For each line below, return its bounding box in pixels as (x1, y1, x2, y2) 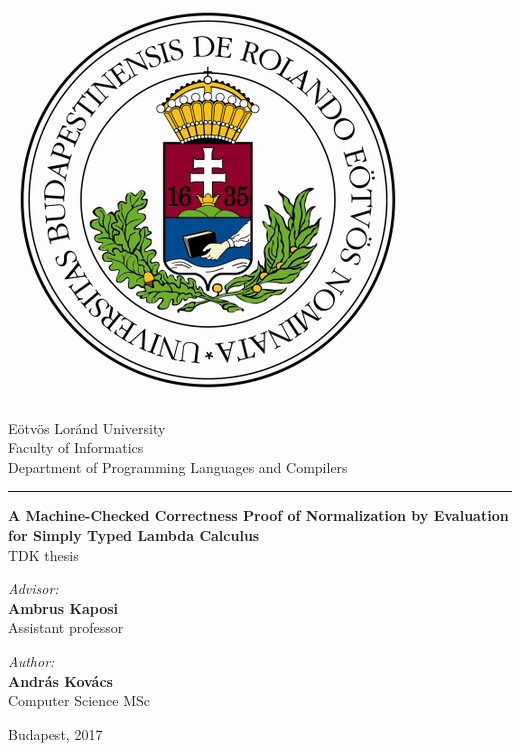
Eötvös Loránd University (8, 417, 166, 438)
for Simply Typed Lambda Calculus (8, 524, 260, 545)
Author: (8, 650, 55, 671)
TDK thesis (8, 544, 79, 565)
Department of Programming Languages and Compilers (8, 456, 348, 477)
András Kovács (8, 670, 113, 691)
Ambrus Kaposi (8, 597, 119, 618)
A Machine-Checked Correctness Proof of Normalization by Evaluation (8, 505, 509, 526)
